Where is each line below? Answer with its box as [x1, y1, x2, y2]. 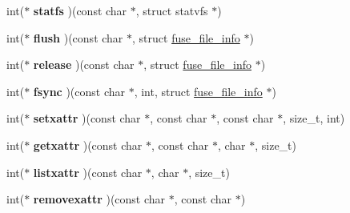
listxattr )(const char [33, 163, 143, 180]
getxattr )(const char [33, 136, 143, 153]
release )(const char [33, 56, 135, 73]
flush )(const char [33, 29, 123, 46]
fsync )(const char [33, 82, 126, 99]
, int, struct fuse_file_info [134, 82, 263, 99]
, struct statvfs [135, 2, 208, 18]
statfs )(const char [33, 2, 127, 18]
